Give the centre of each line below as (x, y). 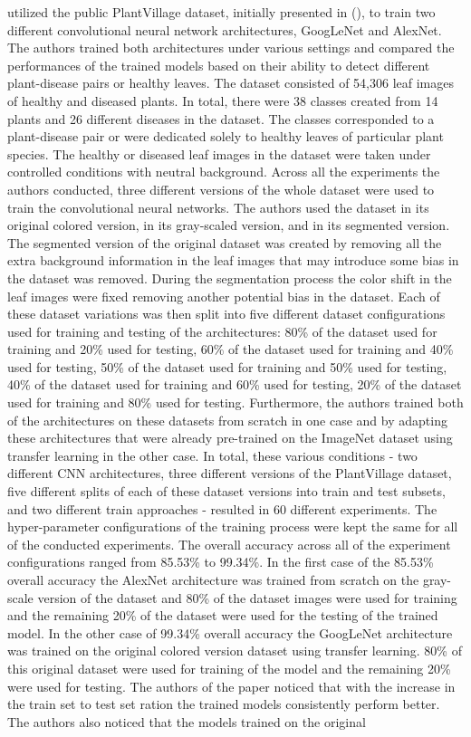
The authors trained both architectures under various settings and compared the (231, 48)
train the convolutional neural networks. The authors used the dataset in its (218, 207)
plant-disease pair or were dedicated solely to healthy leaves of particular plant (226, 136)
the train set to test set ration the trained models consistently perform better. (224, 704)
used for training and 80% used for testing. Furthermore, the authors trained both (235, 402)
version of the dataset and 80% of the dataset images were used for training (247, 597)
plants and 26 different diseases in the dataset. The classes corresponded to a (221, 118)
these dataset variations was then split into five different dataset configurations (226, 314)
